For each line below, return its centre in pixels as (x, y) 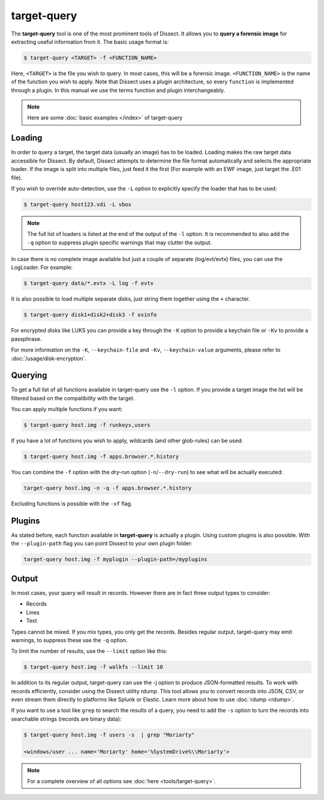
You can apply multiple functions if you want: (67, 409)
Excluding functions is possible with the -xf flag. (72, 504)
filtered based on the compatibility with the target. (73, 398)
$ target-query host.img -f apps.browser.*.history (101, 457)
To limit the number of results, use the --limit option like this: (89, 651)
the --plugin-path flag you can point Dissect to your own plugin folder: (102, 544)
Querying (29, 375)
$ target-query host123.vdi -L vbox (78, 204)
